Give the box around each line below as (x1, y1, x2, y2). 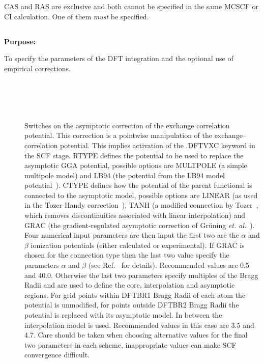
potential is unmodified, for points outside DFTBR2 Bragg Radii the (24, 299, 239, 310)
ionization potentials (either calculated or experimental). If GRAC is (31, 239, 245, 250)
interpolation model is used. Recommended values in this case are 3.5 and (24, 319, 254, 330)
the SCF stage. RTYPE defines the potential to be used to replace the (24, 150, 244, 160)
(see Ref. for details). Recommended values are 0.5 (88, 260, 250, 270)
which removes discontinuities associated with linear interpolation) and (24, 210, 246, 220)
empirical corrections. (4, 63, 71, 73)
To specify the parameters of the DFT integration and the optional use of (4, 53, 233, 64)
